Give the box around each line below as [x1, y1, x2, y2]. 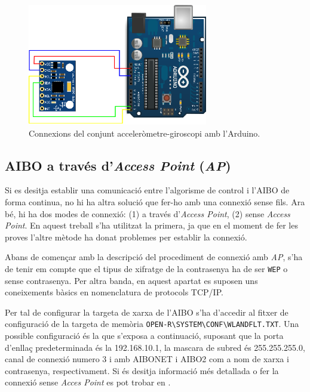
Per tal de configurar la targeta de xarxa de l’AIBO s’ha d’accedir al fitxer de [5, 305, 288, 318]
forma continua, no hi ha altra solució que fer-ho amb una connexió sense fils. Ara [5, 196, 305, 208]
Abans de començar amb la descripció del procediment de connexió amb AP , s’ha [5, 251, 303, 263]
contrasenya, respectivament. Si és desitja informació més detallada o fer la [5, 364, 279, 376]
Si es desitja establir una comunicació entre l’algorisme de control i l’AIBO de [5, 184, 290, 196]
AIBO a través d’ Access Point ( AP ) [5, 156, 231, 174]
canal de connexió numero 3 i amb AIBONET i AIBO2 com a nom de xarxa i [5, 353, 289, 365]
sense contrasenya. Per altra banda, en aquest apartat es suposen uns [5, 274, 258, 286]
